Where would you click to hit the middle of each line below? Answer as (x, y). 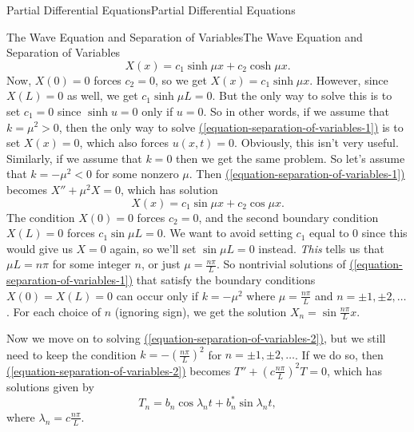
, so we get (181, 79)
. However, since (349, 79)
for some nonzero (137, 174)
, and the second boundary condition (289, 217)
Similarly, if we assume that (74, 158)
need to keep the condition (72, 354)
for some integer (92, 264)
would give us (40, 248)
